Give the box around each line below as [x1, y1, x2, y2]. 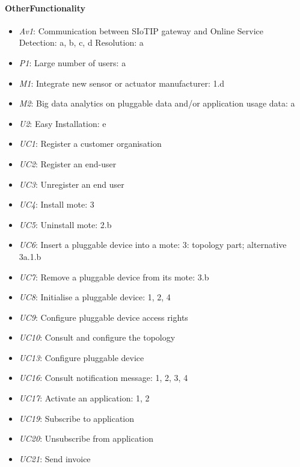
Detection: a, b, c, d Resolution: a [19, 36, 144, 49]
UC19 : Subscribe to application [19, 412, 135, 424]
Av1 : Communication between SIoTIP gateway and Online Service [19, 24, 263, 37]
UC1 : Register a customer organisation [19, 137, 162, 150]
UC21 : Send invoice [19, 452, 91, 465]
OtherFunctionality [5, 1, 85, 14]
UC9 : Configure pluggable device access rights [19, 311, 188, 323]
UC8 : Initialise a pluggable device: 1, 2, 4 [19, 291, 171, 303]
